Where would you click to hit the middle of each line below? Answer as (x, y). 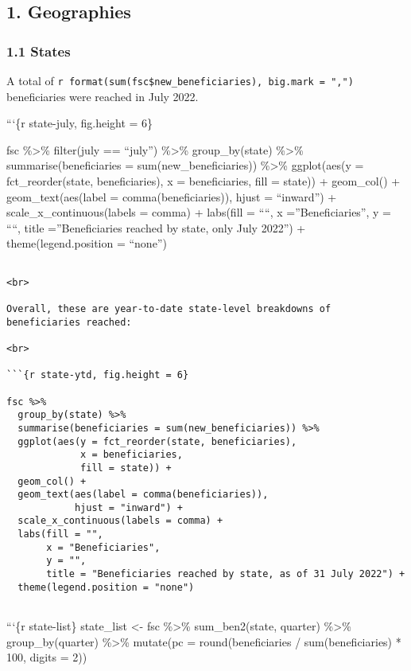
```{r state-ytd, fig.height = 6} (98, 375)
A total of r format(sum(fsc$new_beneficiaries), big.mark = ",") (180, 80)
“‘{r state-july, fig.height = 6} (80, 123)
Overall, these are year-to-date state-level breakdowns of (169, 308)
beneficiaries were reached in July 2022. (103, 96)
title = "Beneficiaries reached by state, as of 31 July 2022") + (226, 574)
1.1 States (39, 51)
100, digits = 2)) (47, 657)
